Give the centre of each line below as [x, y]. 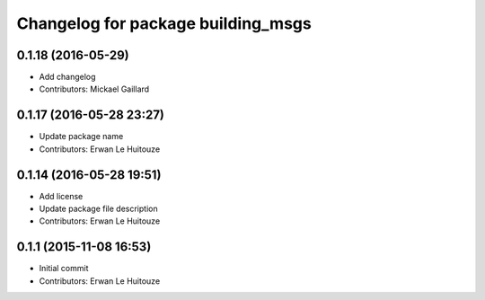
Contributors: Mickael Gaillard [94, 89]
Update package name [81, 137]
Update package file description [98, 209]
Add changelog [67, 77]
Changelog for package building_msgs [164, 23]
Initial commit [64, 269]
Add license [61, 196]
